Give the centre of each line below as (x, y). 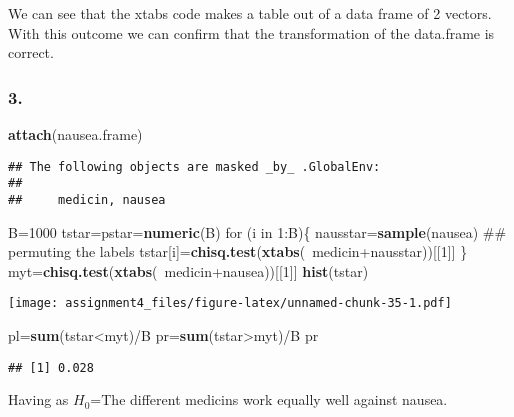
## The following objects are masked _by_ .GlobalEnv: (194, 166)
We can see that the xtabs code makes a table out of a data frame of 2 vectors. (250, 13)
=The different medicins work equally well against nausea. (269, 399)
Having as (38, 399)
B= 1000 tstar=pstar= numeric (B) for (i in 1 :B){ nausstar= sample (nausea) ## (257, 231)
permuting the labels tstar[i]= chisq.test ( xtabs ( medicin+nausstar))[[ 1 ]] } (238, 251)
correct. (31, 52)
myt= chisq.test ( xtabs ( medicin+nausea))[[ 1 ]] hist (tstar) (188, 270)
